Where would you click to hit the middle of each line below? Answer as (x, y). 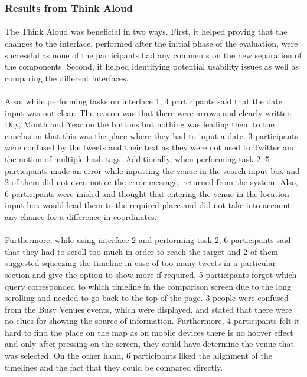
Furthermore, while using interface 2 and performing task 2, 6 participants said (148, 240)
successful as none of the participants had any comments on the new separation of (153, 55)
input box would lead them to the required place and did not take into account (148, 205)
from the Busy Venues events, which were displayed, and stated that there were (148, 309)
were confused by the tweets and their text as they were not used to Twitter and (151, 147)
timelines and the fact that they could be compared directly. (114, 367)
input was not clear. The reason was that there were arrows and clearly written (148, 112)
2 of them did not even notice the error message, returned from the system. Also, (151, 182)
